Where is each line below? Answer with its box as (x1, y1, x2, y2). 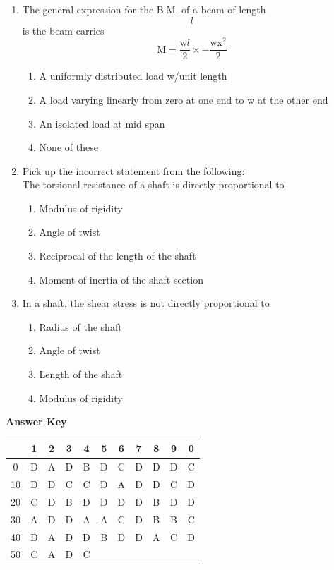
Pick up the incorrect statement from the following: (22, 163, 245, 178)
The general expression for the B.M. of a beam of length (22, 2, 266, 16)
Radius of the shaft (39, 319, 122, 334)
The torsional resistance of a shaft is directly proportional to (22, 177, 285, 192)
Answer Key (6, 414, 67, 429)
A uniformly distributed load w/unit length (39, 68, 227, 83)
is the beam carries (22, 23, 105, 37)
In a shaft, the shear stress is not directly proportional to (22, 296, 270, 310)
